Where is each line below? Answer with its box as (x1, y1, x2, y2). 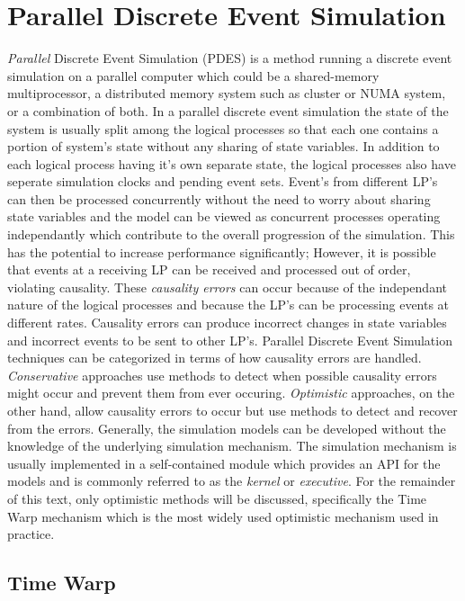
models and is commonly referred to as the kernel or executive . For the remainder (7, 471, 456, 490)
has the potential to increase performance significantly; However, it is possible (7, 242, 436, 261)
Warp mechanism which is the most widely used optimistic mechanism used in (7, 507, 439, 525)
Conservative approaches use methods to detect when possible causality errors (7, 365, 437, 384)
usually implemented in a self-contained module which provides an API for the (7, 453, 441, 472)
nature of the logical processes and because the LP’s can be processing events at (7, 295, 450, 314)
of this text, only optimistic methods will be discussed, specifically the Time (7, 489, 427, 507)
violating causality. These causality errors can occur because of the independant (7, 277, 447, 296)
